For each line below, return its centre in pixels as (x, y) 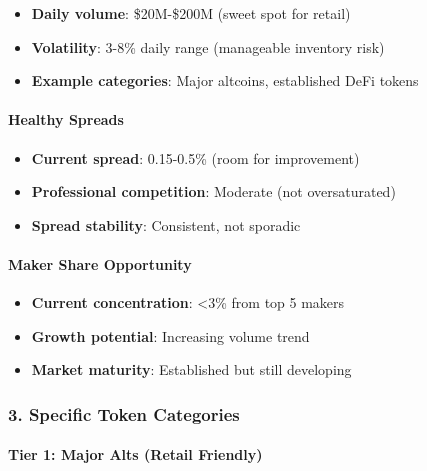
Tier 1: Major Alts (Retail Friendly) (135, 454)
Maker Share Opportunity (100, 263)
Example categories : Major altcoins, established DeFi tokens (225, 80)
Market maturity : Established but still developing (191, 369)
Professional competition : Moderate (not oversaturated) (213, 191)
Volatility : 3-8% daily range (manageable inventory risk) (208, 46)
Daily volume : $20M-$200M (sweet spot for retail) (191, 13)
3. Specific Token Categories (124, 413)
